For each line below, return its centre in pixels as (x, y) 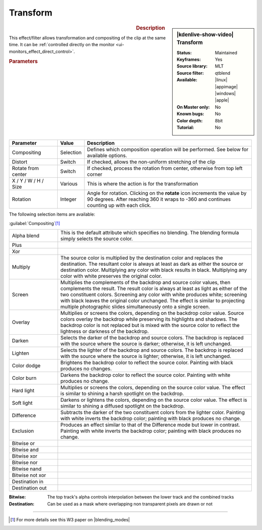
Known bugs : (191, 114)
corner (95, 174)
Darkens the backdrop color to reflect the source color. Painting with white (145, 375)
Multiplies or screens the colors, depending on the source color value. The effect (153, 388)
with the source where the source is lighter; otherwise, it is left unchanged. (146, 356)
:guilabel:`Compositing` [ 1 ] (35, 223)
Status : (184, 52)
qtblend (223, 73)
